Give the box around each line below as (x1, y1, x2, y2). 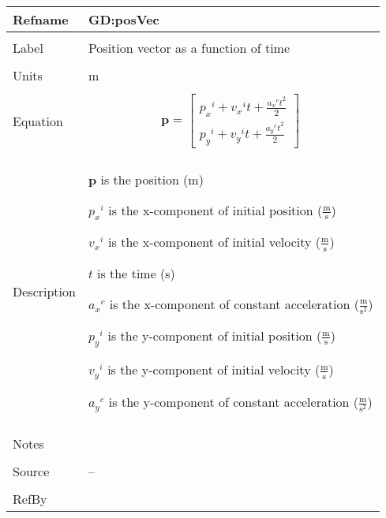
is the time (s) (97, 263, 175, 282)
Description (13, 281, 76, 300)
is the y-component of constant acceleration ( (108, 392, 359, 411)
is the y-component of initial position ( (107, 326, 322, 345)
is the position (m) (100, 170, 204, 188)
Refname (13, 10, 69, 28)
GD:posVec (88, 10, 159, 28)
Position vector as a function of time (88, 39, 290, 57)
